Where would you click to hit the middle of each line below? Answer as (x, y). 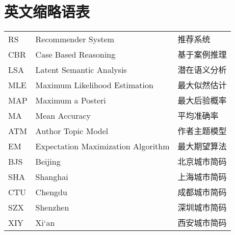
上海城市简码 (202, 177)
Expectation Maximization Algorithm (102, 146)
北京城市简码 (202, 162)
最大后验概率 (202, 100)
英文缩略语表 (47, 11)
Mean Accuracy (63, 115)
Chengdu (51, 192)
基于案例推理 (202, 55)
